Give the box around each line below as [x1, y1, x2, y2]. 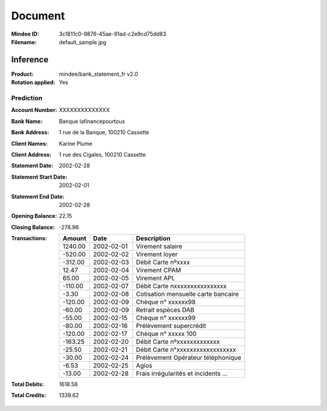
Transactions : [11, 235, 47, 242]
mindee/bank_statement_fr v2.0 [59, 70, 139, 77]
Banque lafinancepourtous [59, 117, 125, 125]
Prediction [11, 94, 42, 102]
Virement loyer [136, 250, 178, 258]
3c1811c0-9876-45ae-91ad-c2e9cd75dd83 [59, 30, 167, 38]
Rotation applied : [11, 79, 56, 86]
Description [136, 234, 171, 243]
